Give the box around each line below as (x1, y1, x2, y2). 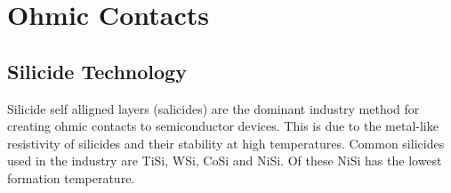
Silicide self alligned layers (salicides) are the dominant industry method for (7, 99, 420, 117)
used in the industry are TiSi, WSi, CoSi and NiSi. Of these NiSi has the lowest (7, 151, 442, 170)
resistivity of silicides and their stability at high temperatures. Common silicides (7, 133, 445, 152)
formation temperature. (7, 168, 135, 187)
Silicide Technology (7, 57, 187, 84)
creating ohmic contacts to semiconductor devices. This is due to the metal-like (7, 117, 439, 135)
